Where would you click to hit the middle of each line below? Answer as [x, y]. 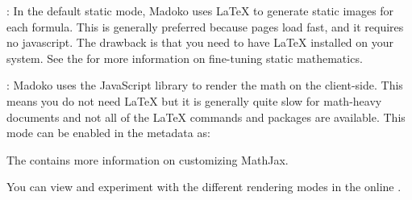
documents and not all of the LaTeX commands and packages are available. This [206, 117]
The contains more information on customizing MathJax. [148, 159]
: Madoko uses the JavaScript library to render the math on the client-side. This [205, 85]
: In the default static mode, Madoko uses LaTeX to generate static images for [200, 10]
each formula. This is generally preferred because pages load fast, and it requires [205, 26]
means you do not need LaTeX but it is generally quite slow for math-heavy [194, 100]
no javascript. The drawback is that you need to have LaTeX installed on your [200, 42]
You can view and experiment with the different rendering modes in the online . [204, 187]
